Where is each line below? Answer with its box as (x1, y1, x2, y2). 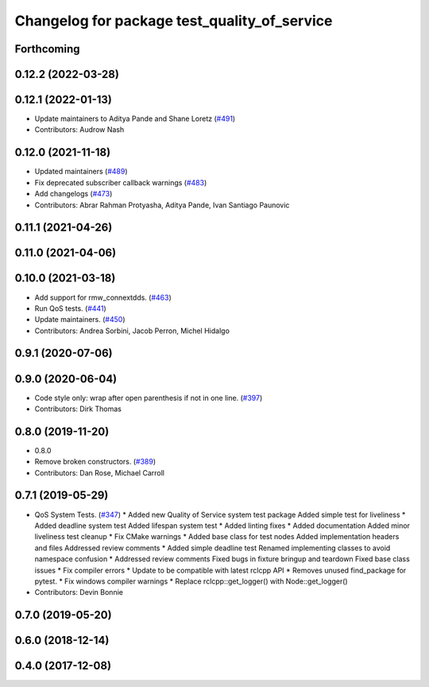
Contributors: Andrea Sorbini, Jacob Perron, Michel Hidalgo (34, 326, 230, 336)
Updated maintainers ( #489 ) (34, 167, 128, 177)
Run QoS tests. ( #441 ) (34, 303, 106, 313)
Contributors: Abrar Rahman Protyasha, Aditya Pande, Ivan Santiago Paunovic (34, 200, 290, 210)
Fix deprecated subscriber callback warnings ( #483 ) (34, 177, 207, 187)
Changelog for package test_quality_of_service (14, 12, 333, 29)
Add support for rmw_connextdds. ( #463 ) (34, 293, 172, 302)
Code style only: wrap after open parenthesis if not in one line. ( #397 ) (34, 393, 263, 402)
